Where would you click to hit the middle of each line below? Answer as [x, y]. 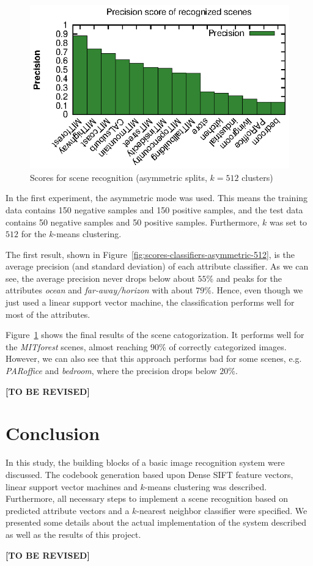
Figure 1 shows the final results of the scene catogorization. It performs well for [155, 335]
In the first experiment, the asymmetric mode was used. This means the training [157, 198]
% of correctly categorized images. [223, 346]
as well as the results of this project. [73, 534]
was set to [288, 222]
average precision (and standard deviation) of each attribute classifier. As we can [157, 266]
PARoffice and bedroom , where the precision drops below [111, 371]
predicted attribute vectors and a [68, 510]
